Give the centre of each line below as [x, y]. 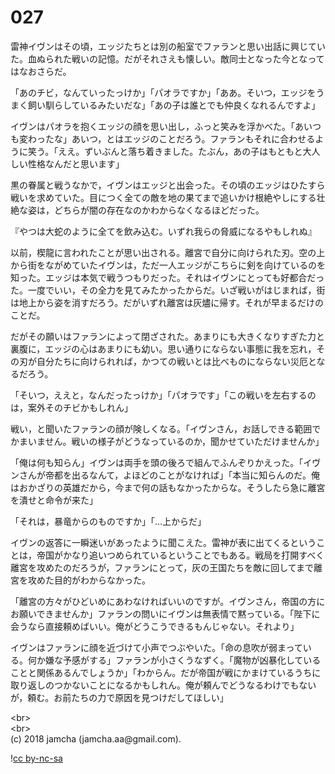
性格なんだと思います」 [76, 163]
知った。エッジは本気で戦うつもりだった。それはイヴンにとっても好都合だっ [167, 277]
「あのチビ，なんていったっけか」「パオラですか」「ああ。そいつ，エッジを [163, 92]
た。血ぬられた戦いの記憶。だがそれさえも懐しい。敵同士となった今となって [167, 58]
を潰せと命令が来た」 [54, 500]
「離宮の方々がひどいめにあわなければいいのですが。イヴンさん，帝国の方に [168, 601]
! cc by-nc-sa [36, 758]
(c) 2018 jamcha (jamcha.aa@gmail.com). [96, 738]
